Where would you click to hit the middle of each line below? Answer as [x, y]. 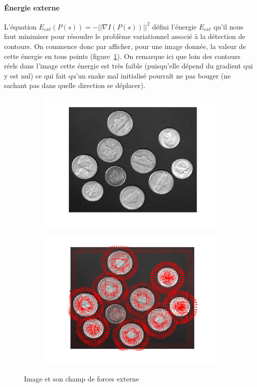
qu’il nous [228, 26]
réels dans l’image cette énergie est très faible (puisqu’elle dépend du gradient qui [128, 66]
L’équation [20, 26]
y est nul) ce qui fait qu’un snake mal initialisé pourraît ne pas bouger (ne [118, 75]
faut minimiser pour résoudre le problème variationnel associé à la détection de [125, 36]
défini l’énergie [174, 26]
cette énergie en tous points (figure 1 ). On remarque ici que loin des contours [122, 56]
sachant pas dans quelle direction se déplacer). [75, 85]
